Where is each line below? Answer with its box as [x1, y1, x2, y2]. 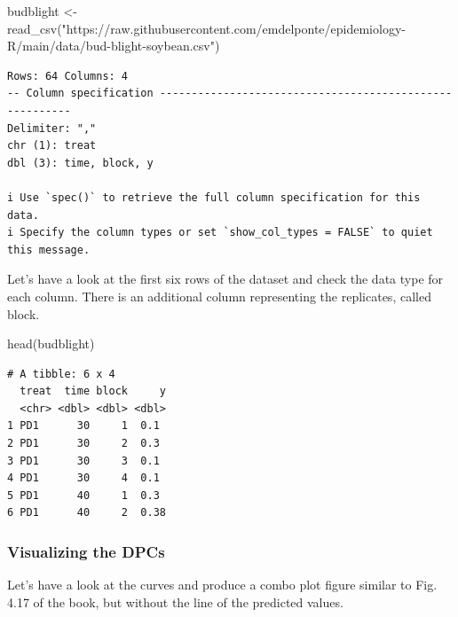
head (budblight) [7, 334, 95, 353]
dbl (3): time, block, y [7, 156, 154, 169]
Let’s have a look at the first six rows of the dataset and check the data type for [7, 269, 444, 288]
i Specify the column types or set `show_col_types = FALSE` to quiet [7, 226, 433, 239]
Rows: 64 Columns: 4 [7, 69, 129, 82]
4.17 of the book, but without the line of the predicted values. [7, 592, 343, 611]
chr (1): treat [7, 139, 97, 152]
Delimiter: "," [7, 121, 97, 135]
